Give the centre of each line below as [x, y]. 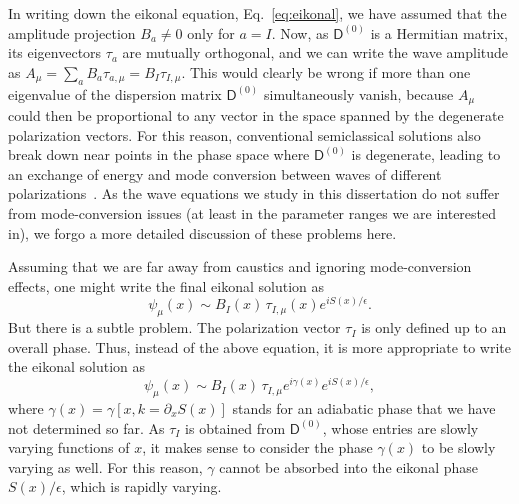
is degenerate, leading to [426, 154]
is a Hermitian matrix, [439, 32]
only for [211, 32]
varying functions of [69, 447]
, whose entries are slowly [400, 427]
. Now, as [300, 32]
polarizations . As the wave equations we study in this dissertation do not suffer [254, 193]
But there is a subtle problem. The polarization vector [174, 327]
